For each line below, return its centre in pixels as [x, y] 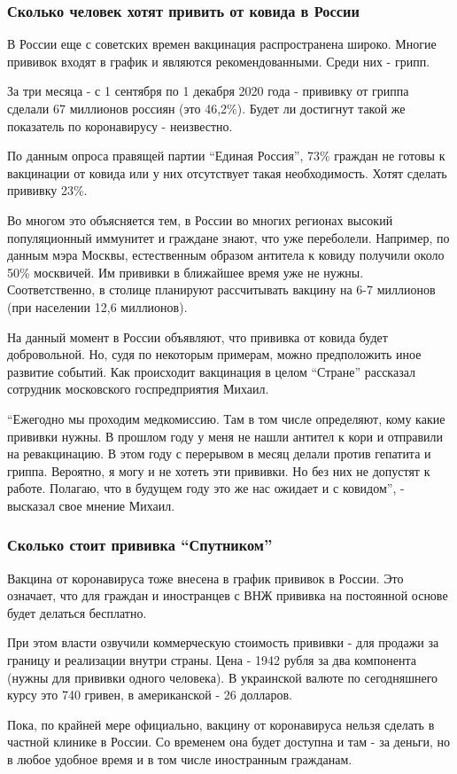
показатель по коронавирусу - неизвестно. [120, 125]
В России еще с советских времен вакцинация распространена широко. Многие [222, 44]
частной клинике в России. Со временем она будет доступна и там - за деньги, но [229, 742]
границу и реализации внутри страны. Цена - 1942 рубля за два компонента [212, 660]
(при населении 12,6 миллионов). [97, 306]
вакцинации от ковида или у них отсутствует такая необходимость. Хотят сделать [227, 172]
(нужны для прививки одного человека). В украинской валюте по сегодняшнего [223, 677]
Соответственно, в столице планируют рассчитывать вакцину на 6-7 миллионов [221, 289]
